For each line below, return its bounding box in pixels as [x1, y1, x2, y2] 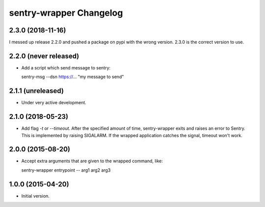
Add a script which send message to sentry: [21, 64, 110, 71]
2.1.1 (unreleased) [9, 87, 64, 95]
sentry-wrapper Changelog [9, 7, 123, 18]
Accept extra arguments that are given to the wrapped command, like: [21, 158, 163, 164]
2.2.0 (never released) [9, 52, 79, 60]
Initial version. [21, 193, 50, 199]
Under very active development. [21, 100, 87, 106]
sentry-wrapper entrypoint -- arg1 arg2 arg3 [21, 167, 111, 173]
